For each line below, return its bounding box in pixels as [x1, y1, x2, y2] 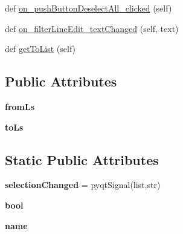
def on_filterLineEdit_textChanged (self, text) [5, 22, 179, 34]
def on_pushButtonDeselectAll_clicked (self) [5, 2, 172, 14]
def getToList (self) [5, 42, 76, 55]
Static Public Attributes [5, 150, 159, 169]
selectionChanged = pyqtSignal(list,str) [5, 178, 161, 191]
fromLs [5, 100, 35, 112]
